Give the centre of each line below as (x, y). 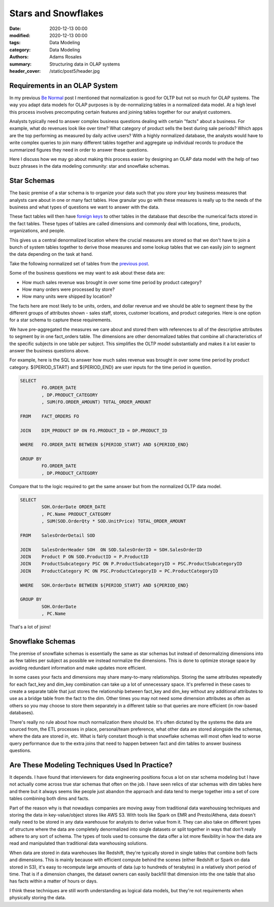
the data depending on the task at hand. (51, 254)
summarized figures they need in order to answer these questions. (79, 149)
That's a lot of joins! (30, 627)
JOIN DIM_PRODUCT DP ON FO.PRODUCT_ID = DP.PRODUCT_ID (94, 430)
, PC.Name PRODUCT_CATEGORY (76, 514)
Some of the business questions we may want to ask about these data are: (87, 273)
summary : (21, 64)
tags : (15, 43)
